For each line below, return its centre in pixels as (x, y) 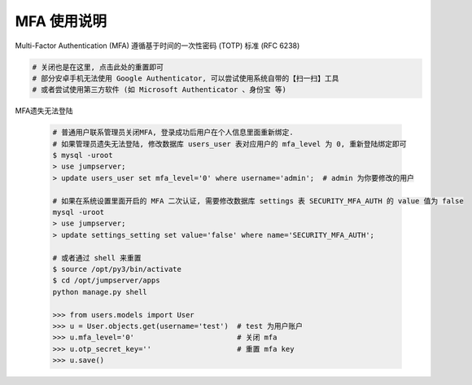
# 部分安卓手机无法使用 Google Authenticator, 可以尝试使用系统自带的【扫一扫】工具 (186, 78)
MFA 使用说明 (61, 21)
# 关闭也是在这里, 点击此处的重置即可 (98, 67)
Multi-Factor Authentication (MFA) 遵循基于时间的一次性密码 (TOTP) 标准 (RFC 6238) (157, 46)
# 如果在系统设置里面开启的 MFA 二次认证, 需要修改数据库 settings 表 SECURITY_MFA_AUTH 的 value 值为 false (258, 201)
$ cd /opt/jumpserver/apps (106, 280)
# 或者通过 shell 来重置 (97, 258)
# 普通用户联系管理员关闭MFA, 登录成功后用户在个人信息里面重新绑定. (173, 133)
